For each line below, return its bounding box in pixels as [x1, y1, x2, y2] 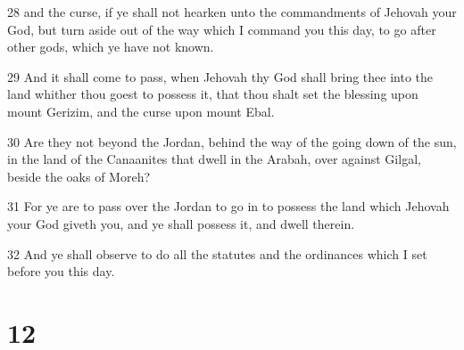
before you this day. [7, 262, 115, 281]
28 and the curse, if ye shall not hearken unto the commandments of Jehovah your [7, 3, 457, 20]
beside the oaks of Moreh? [7, 167, 151, 185]
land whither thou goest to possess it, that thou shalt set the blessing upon [7, 85, 418, 103]
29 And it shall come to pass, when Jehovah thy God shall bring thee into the [7, 67, 434, 85]
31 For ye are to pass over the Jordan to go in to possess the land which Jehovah [7, 197, 450, 216]
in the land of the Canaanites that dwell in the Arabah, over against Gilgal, [7, 150, 421, 168]
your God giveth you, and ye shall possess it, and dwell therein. [7, 214, 355, 232]
